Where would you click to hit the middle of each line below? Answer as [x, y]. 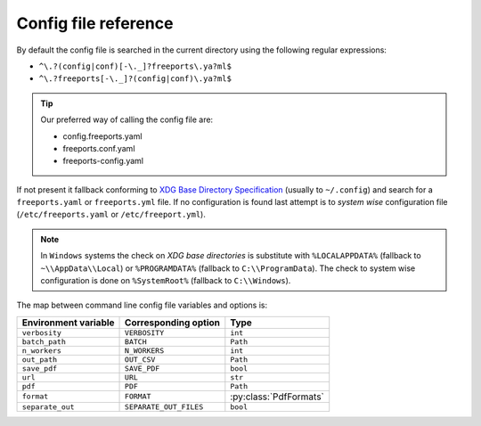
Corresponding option [172, 323]
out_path [40, 360]
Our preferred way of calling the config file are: [127, 119]
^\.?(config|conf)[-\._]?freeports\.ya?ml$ [135, 66]
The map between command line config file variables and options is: [142, 305]
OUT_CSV [140, 360]
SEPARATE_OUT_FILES [164, 407]
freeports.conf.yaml [99, 148]
